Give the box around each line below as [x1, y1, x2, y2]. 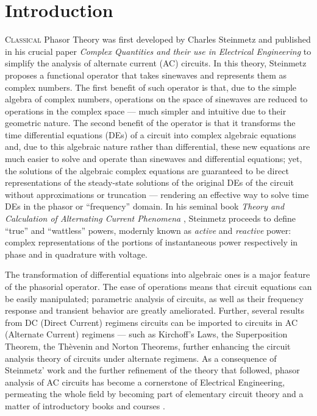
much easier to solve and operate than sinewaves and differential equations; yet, [5, 152, 302, 165]
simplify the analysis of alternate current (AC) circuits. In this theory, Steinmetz [5, 57, 307, 69]
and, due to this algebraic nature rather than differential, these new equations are [5, 140, 310, 153]
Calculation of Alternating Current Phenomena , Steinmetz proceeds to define [5, 212, 296, 225]
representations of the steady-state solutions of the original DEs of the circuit [5, 176, 294, 189]
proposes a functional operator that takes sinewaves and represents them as [5, 68, 287, 81]
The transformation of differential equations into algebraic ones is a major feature [5, 268, 310, 281]
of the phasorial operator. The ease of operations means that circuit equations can [5, 280, 312, 292]
